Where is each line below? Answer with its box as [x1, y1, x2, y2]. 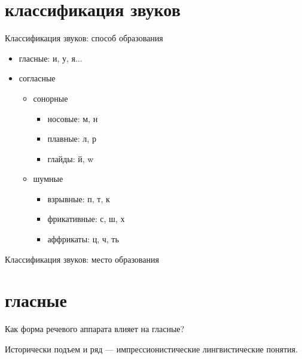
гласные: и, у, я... [19, 51, 83, 64]
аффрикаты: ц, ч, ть [47, 233, 119, 245]
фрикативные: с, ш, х [47, 212, 125, 225]
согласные [19, 72, 56, 84]
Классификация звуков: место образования [5, 252, 159, 265]
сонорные [33, 92, 68, 104]
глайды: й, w [47, 152, 94, 165]
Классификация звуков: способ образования [5, 32, 163, 44]
